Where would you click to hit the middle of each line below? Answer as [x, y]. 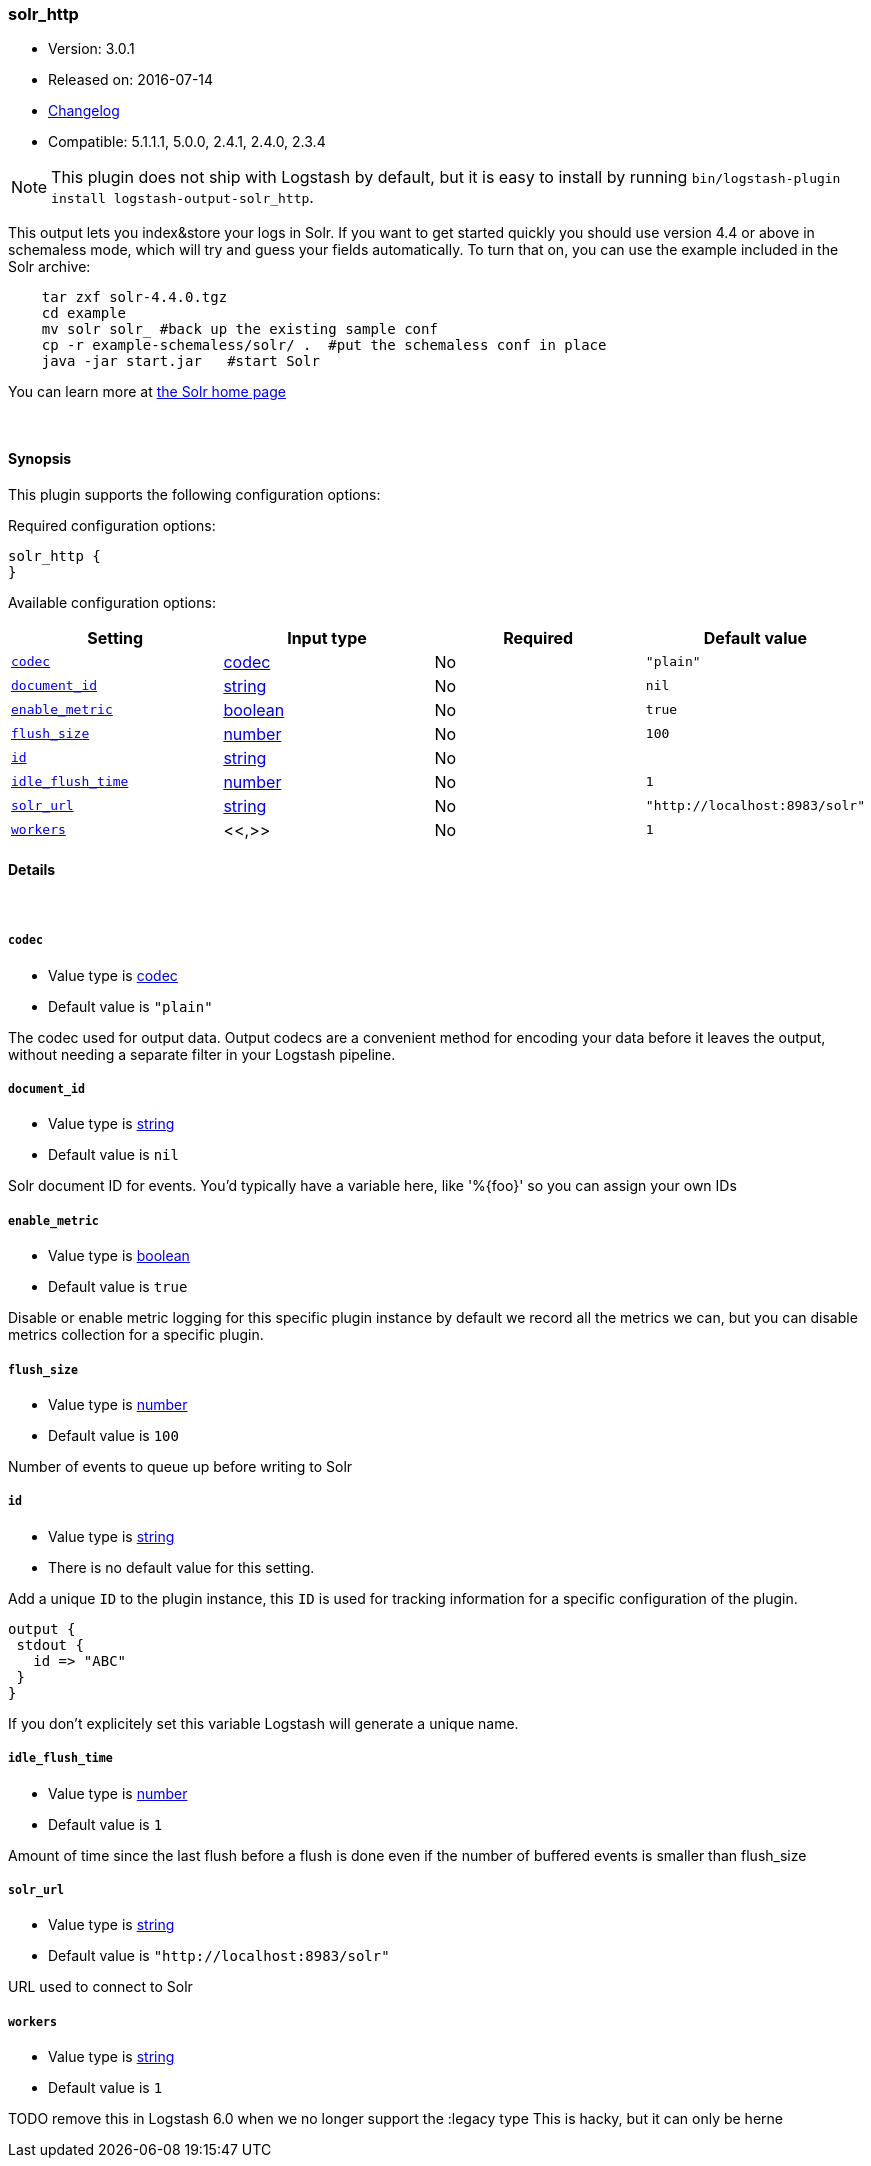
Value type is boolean [119, 1256]
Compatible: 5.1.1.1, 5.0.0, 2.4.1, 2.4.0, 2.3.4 [187, 142]
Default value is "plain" [130, 1006]
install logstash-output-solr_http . [182, 197]
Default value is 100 [113, 1435]
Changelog [84, 111]
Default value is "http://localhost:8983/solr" [219, 1956]
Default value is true [118, 1287]
